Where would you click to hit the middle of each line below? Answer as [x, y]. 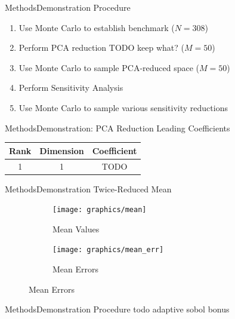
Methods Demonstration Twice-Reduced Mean [88, 188]
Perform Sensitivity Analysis [71, 88]
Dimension [62, 150]
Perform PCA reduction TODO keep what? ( [101, 47]
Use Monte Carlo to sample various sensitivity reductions [123, 107]
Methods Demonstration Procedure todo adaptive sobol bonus [117, 309]
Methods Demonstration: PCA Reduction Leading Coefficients [117, 128]
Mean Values [76, 228]
